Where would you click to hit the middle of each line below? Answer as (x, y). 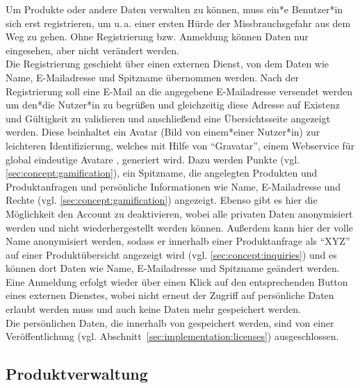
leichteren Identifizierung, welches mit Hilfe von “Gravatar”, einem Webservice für (180, 145)
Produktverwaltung (77, 374)
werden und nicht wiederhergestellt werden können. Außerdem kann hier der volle (180, 227)
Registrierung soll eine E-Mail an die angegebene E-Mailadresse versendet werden (179, 91)
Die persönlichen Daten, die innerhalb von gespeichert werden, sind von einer (170, 322)
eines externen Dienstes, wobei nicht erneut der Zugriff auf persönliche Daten (170, 295)
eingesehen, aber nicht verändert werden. (92, 50)
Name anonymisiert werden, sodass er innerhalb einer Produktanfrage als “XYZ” (178, 241)
